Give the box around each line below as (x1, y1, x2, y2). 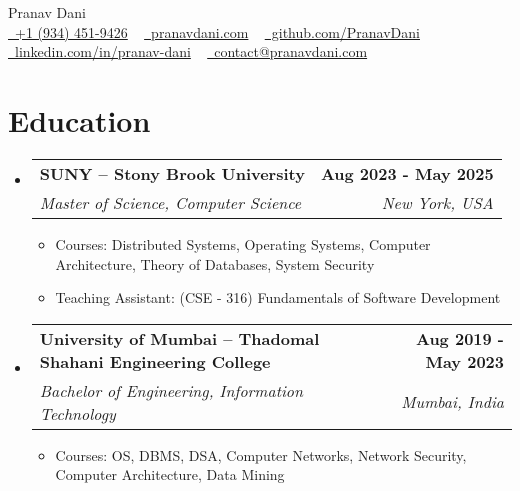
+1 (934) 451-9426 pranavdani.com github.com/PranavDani (14, 21, 420, 42)
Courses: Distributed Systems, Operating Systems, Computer (55, 233, 431, 254)
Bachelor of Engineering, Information (39, 378, 304, 402)
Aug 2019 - (415, 326, 504, 350)
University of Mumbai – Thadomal (39, 326, 320, 350)
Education (8, 99, 151, 140)
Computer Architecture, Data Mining (55, 464, 285, 485)
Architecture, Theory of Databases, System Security (55, 253, 375, 274)
